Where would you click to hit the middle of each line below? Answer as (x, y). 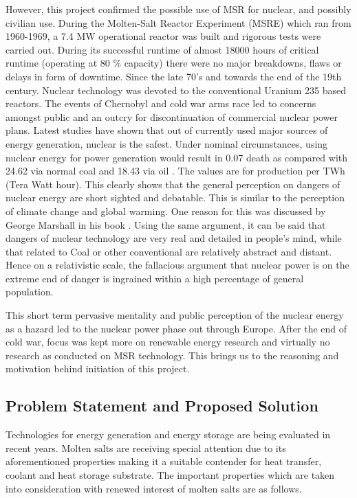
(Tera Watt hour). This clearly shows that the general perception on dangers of (173, 184)
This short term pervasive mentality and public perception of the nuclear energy (175, 315)
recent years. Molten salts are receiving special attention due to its (146, 448)
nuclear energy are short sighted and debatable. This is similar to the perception (175, 197)
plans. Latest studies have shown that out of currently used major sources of (167, 130)
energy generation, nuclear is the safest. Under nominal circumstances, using (167, 143)
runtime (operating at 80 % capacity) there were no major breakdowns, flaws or (174, 63)
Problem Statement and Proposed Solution (162, 406)
